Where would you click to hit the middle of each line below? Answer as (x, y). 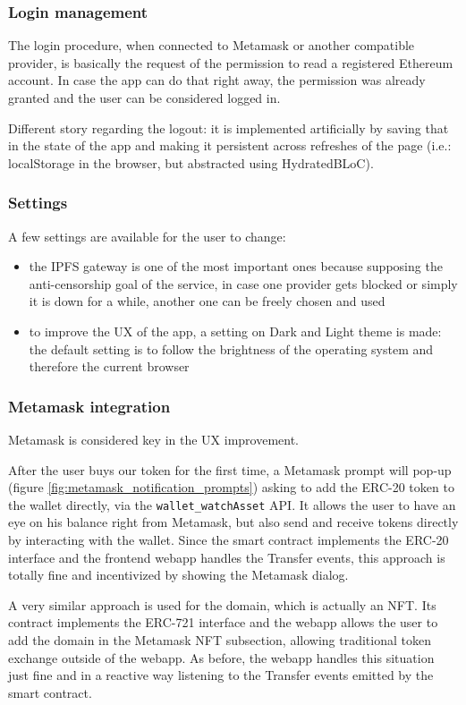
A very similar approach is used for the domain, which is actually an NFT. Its (222, 604)
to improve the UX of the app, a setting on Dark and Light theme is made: (235, 331)
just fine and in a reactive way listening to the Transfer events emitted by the (221, 675)
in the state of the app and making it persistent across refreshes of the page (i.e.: (230, 145)
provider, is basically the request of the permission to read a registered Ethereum (231, 62)
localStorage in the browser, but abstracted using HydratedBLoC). (191, 162)
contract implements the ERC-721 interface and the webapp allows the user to (223, 622)
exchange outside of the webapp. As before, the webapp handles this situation (221, 657)
